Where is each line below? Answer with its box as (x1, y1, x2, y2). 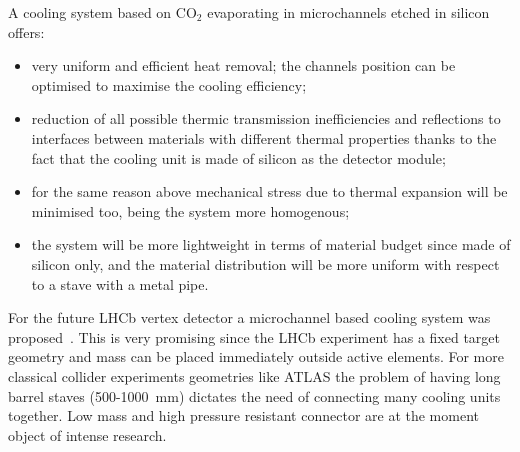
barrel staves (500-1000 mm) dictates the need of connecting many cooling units (8, 385, 501, 406)
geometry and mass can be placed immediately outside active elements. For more (8, 346, 504, 367)
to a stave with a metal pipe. (31, 273, 209, 294)
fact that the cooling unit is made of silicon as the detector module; (31, 147, 446, 168)
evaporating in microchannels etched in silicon (207, 2, 490, 22)
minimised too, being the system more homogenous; (31, 200, 350, 221)
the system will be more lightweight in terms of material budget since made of (31, 234, 511, 255)
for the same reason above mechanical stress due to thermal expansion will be (31, 181, 508, 202)
